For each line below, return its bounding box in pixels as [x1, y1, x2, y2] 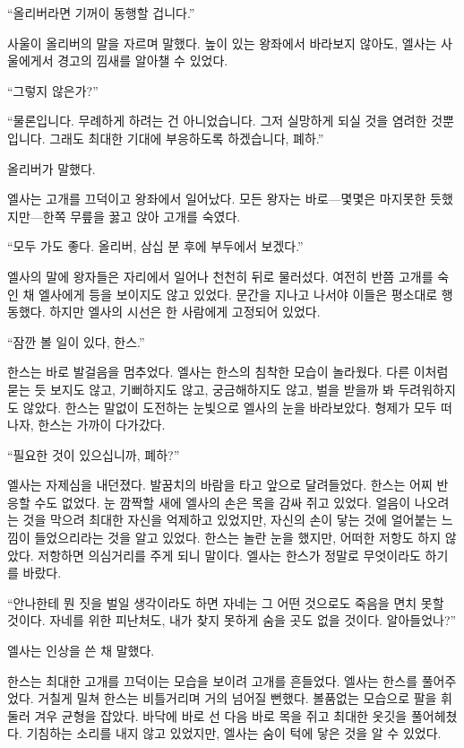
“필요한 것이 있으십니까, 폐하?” [7, 445, 180, 464]
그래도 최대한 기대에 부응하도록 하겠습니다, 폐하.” [49, 128, 324, 147]
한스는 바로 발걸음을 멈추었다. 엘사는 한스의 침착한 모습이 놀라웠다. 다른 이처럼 [7, 362, 449, 381]
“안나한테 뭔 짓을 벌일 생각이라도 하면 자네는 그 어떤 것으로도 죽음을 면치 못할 [7, 593, 444, 612]
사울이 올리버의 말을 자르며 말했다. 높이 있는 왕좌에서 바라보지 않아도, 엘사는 [7, 33, 437, 52]
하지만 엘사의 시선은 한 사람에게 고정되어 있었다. [49, 302, 321, 321]
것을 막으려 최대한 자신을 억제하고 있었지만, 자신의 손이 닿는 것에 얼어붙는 [22, 510, 438, 529]
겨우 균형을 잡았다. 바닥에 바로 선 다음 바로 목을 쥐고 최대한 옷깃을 [34, 706, 408, 725]
